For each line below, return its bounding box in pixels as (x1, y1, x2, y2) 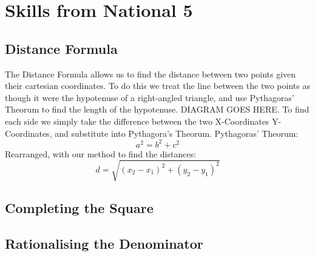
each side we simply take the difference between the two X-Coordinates (5, 114, 269, 127)
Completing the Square (5, 199, 154, 217)
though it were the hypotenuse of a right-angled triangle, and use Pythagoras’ (5, 91, 294, 103)
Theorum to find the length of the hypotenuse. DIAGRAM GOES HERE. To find (5, 103, 310, 116)
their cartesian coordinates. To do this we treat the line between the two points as (5, 79, 310, 92)
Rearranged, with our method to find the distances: (5, 147, 197, 160)
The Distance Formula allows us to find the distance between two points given (5, 67, 296, 80)
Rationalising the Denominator (5, 234, 203, 252)
